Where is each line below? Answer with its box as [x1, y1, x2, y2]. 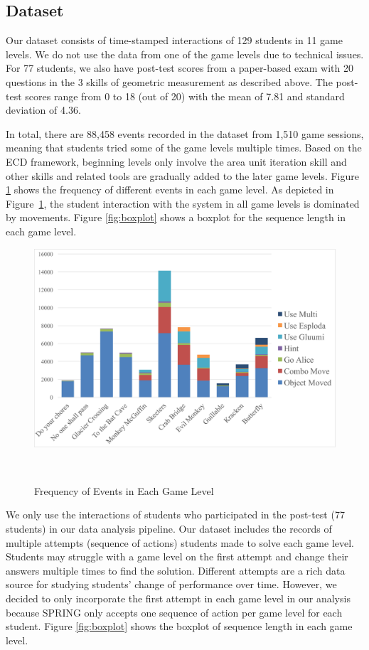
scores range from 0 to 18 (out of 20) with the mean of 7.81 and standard [25, 88, 345, 103]
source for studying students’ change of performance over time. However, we [6, 577, 337, 592]
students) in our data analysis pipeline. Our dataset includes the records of [6, 521, 332, 536]
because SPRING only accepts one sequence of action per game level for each [6, 604, 343, 619]
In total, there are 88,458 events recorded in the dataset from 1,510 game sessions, [6, 126, 364, 141]
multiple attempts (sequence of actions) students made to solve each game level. [6, 535, 354, 550]
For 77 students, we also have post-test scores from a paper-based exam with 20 [6, 60, 353, 75]
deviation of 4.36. [6, 102, 81, 117]
